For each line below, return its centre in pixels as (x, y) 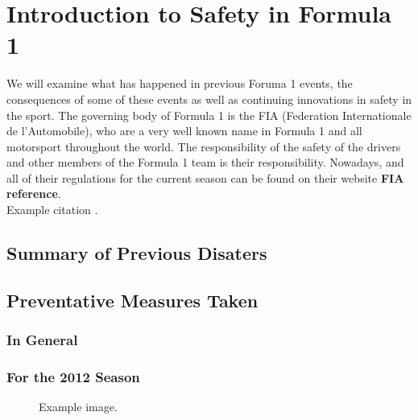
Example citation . (52, 210)
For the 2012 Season (73, 376)
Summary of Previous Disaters (137, 253)
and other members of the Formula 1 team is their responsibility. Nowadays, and (205, 162)
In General (42, 340)
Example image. (78, 407)
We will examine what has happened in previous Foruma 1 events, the (180, 83)
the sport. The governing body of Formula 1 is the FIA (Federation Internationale (209, 115)
